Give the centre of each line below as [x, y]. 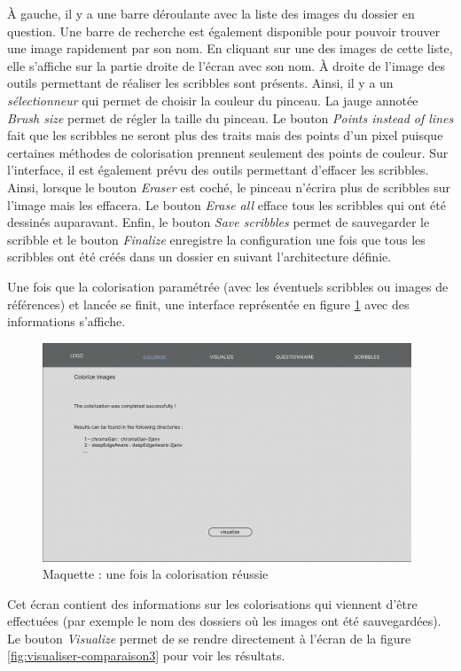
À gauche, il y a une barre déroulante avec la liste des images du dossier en [211, 13]
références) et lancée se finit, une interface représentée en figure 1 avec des [208, 304]
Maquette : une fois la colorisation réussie [156, 574]
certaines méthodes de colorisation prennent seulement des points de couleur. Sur [228, 152]
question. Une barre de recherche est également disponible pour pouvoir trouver [224, 31]
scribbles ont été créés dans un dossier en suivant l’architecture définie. [199, 257]
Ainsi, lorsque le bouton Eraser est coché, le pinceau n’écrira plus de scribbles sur [229, 187]
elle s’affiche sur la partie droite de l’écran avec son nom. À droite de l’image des [226, 65]
